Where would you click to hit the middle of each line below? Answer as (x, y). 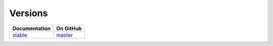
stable (20, 35)
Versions (29, 13)
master (65, 35)
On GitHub (69, 28)
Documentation (31, 28)
